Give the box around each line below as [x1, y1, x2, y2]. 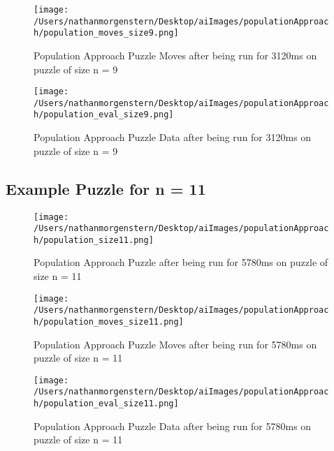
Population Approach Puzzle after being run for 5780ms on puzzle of [34, 255, 328, 269]
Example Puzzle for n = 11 [6, 177, 206, 199]
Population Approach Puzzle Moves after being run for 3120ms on [34, 47, 317, 62]
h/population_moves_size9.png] [34, 28, 179, 38]
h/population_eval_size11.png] [34, 399, 179, 409]
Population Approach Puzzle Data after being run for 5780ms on [34, 418, 312, 433]
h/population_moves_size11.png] [34, 316, 184, 327]
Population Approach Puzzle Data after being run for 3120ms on [34, 130, 312, 145]
